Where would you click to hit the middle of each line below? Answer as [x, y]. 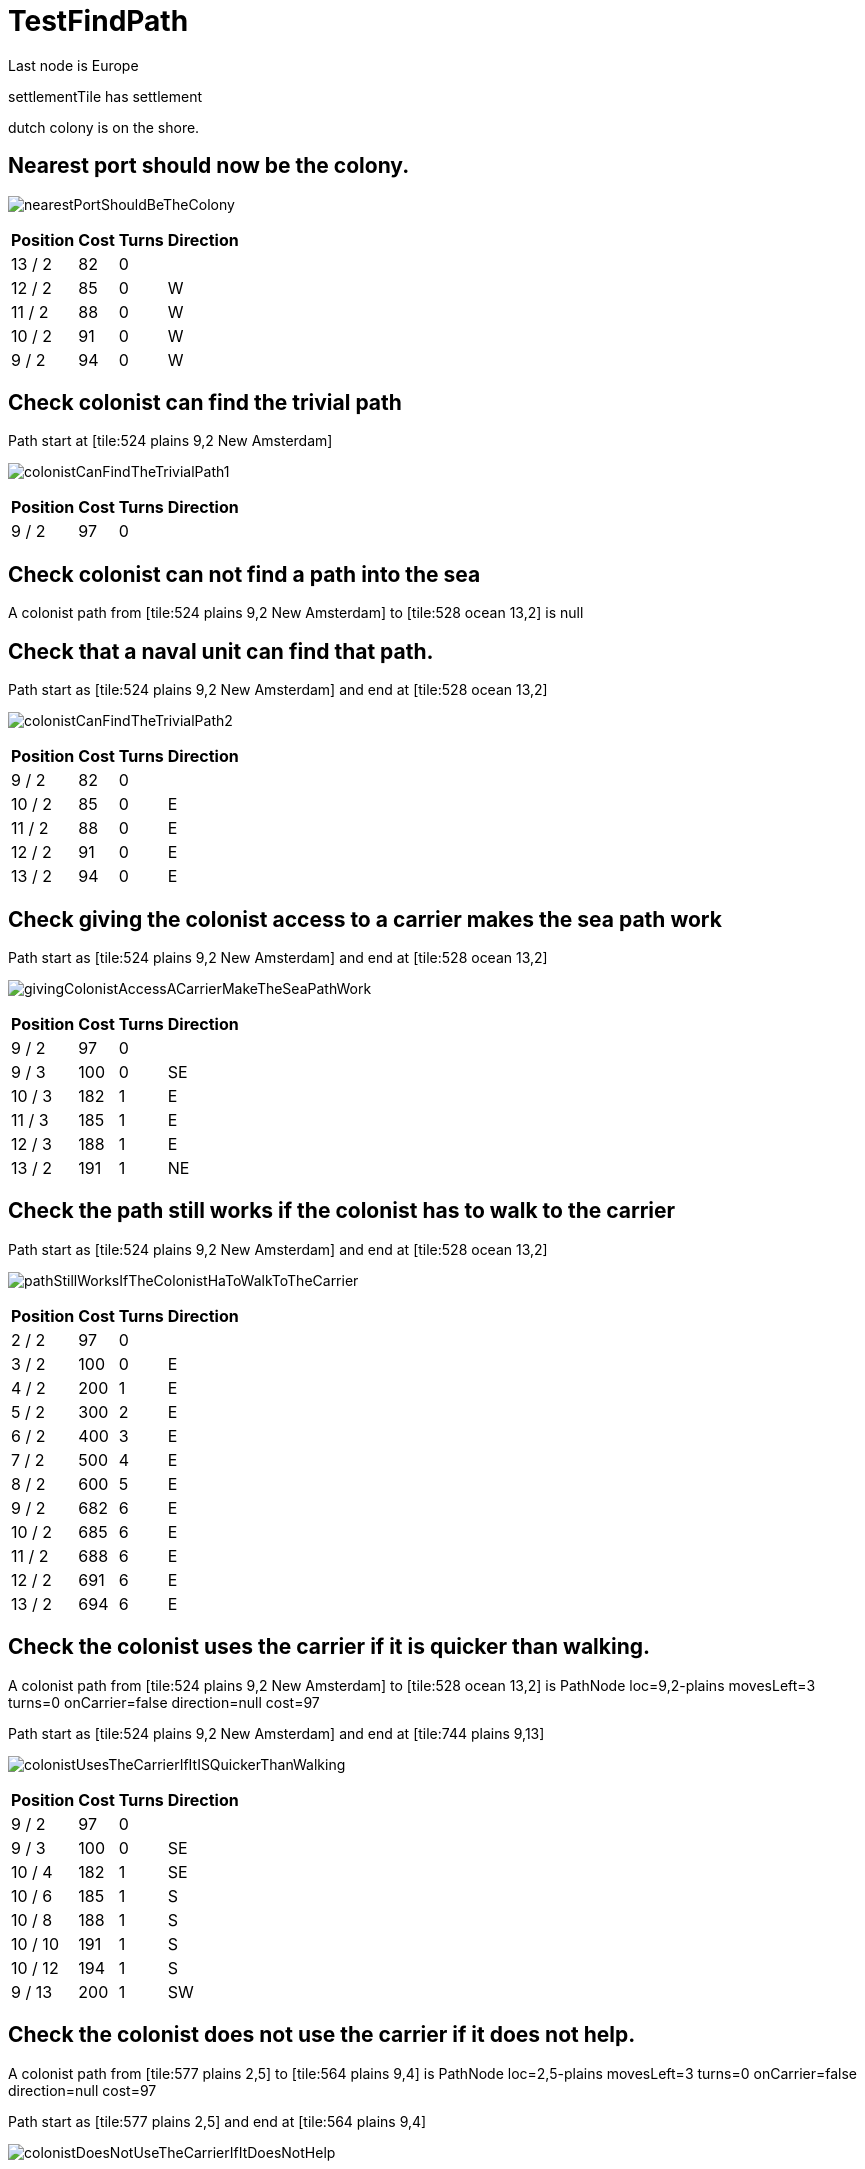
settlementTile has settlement [105, 96]
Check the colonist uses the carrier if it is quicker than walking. [329, 1647]
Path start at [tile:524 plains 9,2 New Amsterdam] [170, 441]
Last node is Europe [73, 65]
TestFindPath [98, 21]
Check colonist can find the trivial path [205, 403]
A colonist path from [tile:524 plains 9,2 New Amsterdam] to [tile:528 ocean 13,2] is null [296, 613]
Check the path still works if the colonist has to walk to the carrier [342, 1211]
